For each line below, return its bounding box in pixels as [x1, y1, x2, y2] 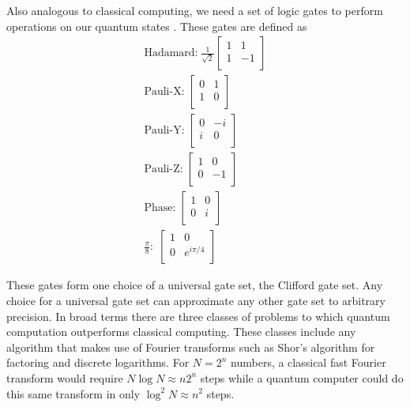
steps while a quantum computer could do [200, 369, 404, 386]
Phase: [144, 202, 176, 214]
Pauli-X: [144, 86, 185, 98]
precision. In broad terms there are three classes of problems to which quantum [6, 307, 390, 324]
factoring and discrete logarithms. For [6, 354, 190, 371]
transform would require [6, 369, 123, 386]
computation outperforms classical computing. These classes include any [6, 323, 356, 340]
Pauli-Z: [144, 164, 183, 175]
